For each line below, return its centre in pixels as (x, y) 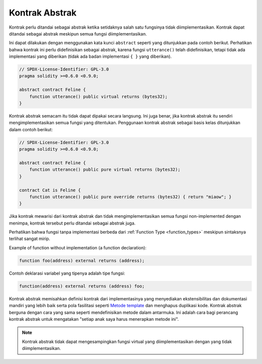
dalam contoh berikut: (31, 129)
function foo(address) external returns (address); (82, 260)
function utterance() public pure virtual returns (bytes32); (105, 170)
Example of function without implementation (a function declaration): (78, 247)
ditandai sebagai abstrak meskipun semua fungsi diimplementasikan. (78, 34)
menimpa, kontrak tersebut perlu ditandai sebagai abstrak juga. (72, 223)
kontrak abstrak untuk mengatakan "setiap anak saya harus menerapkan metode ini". (94, 319)
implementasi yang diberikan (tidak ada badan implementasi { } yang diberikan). (90, 56)
